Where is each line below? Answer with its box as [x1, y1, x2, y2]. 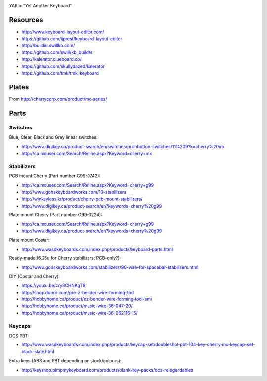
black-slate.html [21, 348, 54, 354]
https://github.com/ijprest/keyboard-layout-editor [21, 36, 123, 42]
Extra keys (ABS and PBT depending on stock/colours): [9, 358, 122, 364]
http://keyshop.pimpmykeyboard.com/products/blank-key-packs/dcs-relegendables [21, 367, 194, 373]
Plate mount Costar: [9, 237, 50, 243]
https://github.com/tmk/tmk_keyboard [21, 70, 99, 76]
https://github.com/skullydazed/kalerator [21, 63, 105, 69]
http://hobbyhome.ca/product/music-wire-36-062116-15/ [21, 310, 138, 316]
